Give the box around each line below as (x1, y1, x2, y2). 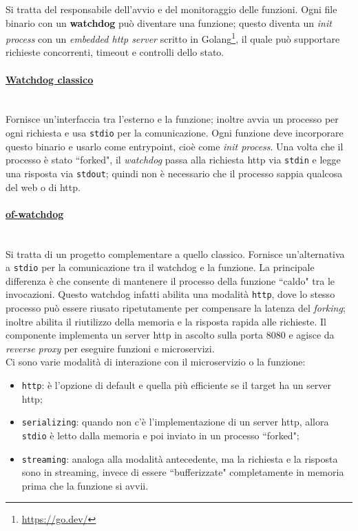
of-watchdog (6, 206, 64, 221)
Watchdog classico (6, 72, 94, 86)
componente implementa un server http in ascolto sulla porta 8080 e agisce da (6, 328, 335, 342)
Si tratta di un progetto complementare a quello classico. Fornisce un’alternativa (6, 246, 345, 261)
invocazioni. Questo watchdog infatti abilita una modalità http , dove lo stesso (6, 287, 335, 301)
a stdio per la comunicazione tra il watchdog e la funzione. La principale (6, 260, 315, 274)
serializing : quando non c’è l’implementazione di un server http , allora (21, 414, 329, 429)
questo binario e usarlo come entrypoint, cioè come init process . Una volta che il (6, 139, 344, 153)
